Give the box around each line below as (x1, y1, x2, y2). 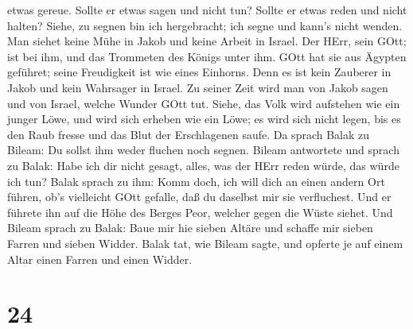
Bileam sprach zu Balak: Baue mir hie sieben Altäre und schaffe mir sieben (7, 219, 373, 236)
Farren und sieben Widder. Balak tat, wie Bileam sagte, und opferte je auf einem (7, 234, 403, 251)
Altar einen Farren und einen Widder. (7, 250, 193, 267)
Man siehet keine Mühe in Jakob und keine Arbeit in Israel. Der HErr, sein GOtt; (7, 33, 407, 49)
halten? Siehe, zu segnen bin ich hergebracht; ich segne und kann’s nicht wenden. (7, 17, 403, 33)
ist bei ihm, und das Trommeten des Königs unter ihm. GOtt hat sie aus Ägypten (7, 48, 407, 64)
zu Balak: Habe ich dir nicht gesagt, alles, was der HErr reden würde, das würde (7, 157, 399, 173)
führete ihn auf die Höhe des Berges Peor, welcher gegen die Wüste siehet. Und (7, 203, 393, 220)
